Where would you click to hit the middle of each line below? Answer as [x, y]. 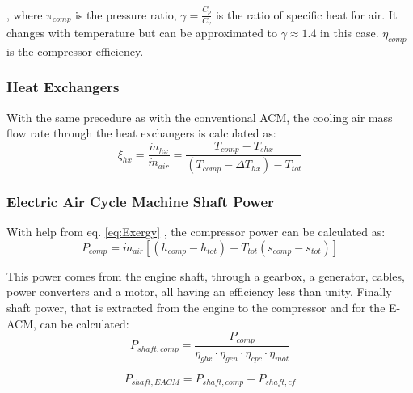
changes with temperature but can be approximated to [142, 32]
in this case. [350, 32]
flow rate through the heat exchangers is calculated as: [141, 133]
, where [25, 14]
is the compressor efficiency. [75, 51]
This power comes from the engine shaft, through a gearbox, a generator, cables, [206, 275]
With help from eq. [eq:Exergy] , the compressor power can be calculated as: [196, 232]
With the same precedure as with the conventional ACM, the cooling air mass [200, 117]
